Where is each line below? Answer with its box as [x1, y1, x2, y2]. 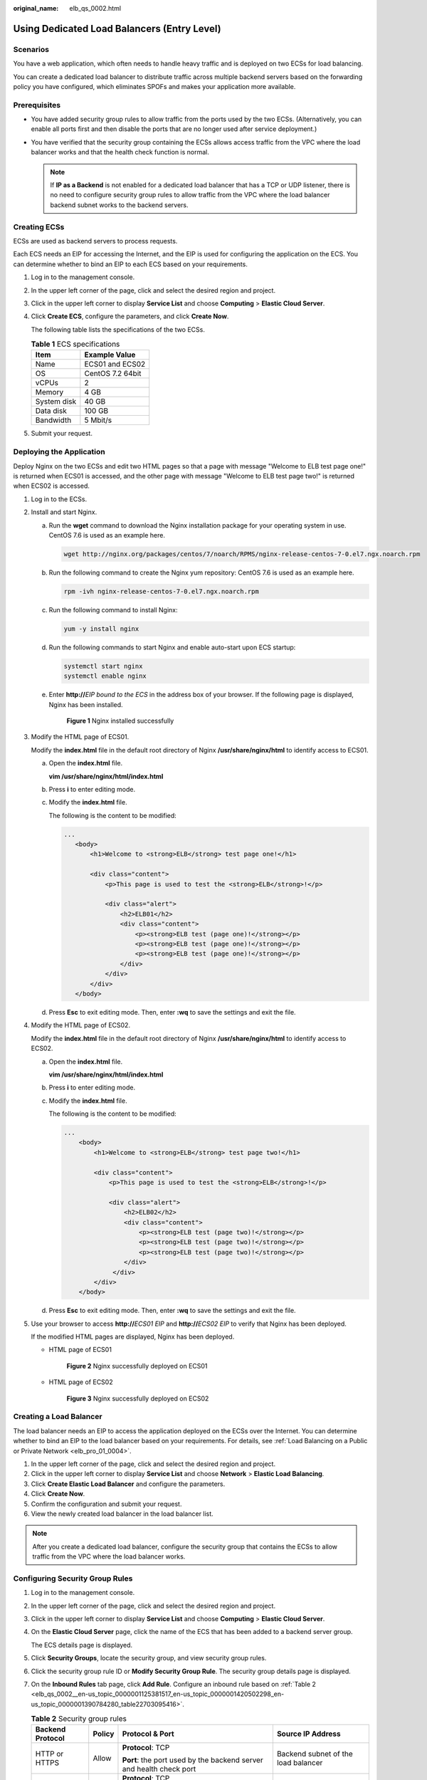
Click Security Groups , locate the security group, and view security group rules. [31, 1654, 267, 1663]
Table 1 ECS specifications [31, 339, 120, 349]
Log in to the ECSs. [31, 495, 88, 503]
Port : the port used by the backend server [122, 1755, 263, 1765]
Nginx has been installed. [48, 700, 124, 708]
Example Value [84, 350, 136, 360]
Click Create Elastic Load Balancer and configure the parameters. [31, 1480, 226, 1488]
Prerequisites [13, 100, 60, 110]
